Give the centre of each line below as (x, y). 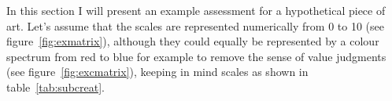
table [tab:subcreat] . (55, 87)
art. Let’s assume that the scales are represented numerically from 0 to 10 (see (195, 25)
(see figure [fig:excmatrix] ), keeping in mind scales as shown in (157, 72)
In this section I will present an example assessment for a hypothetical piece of (196, 10)
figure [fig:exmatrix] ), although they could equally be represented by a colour (193, 41)
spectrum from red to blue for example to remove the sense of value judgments (196, 56)
